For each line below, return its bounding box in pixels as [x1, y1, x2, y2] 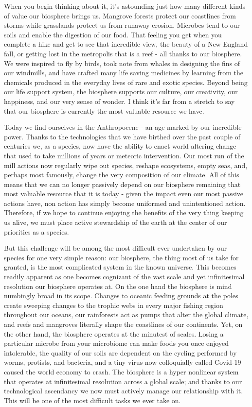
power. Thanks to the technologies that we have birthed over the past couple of [4, 131, 241, 141]
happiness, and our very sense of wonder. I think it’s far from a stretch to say [4, 96, 235, 106]
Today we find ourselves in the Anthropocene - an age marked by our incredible [4, 122, 242, 132]
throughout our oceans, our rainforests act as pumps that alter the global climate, [4, 309, 249, 320]
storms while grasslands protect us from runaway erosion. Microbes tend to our [4, 20, 240, 30]
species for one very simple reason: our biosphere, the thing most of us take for [4, 252, 239, 262]
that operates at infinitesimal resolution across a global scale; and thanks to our [4, 376, 242, 386]
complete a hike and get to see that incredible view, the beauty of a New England [4, 39, 248, 49]
